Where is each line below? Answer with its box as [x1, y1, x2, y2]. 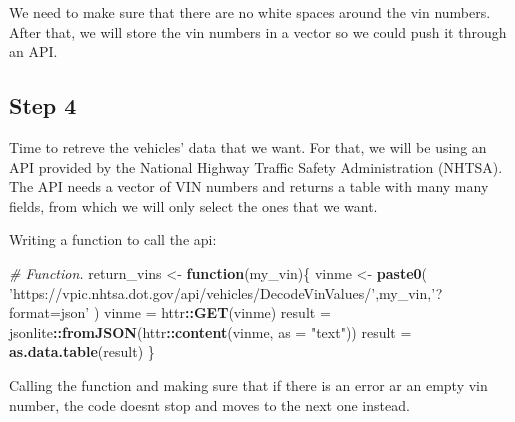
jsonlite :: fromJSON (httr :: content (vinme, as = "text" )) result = [9, 321, 412, 342]
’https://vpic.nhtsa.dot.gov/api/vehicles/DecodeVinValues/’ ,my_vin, [9, 282, 432, 303]
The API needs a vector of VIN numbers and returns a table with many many [9, 176, 489, 197]
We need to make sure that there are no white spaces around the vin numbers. [9, 2, 491, 22]
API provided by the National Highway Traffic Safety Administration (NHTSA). [9, 156, 503, 177]
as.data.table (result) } [9, 341, 155, 362]
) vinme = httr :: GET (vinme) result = [93, 302, 331, 323]
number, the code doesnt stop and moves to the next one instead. [9, 394, 410, 415]
